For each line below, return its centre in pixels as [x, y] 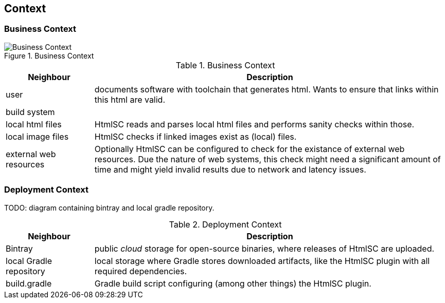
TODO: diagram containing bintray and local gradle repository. [109, 207]
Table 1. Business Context [225, 65]
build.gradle [29, 283]
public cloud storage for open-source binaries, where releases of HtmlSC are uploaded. [264, 248]
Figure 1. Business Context [49, 55]
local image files [37, 136]
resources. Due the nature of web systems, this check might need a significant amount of [268, 159]
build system [30, 112]
